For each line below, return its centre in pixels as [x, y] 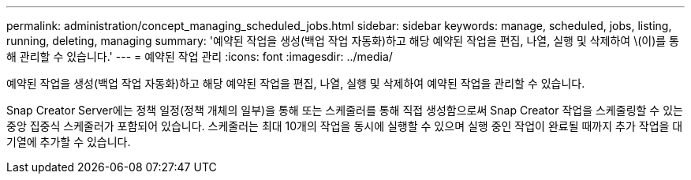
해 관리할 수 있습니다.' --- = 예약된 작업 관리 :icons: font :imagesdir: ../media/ [200, 56]
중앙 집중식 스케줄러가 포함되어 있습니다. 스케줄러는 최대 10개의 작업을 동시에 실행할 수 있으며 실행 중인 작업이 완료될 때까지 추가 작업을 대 [345, 126]
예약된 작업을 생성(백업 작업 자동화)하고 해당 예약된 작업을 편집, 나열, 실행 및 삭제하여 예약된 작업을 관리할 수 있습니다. [296, 83]
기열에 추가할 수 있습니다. [69, 142]
